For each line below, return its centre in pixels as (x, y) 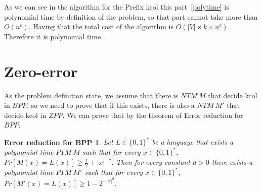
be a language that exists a (193, 142)
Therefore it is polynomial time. (53, 36)
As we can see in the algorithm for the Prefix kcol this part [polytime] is (117, 7)
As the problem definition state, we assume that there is (91, 95)
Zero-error (41, 71)
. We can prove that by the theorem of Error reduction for (153, 115)
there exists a (232, 162)
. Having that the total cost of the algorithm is (101, 26)
